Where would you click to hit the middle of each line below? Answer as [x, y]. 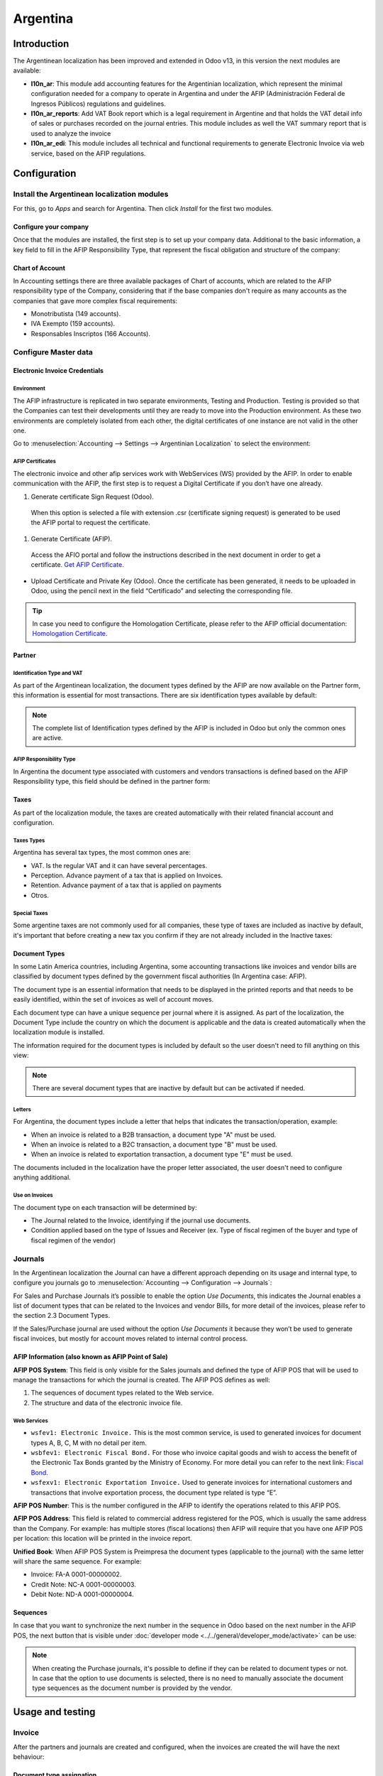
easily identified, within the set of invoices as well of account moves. [113, 1000]
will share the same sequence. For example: [77, 1561]
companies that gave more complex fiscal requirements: [95, 300]
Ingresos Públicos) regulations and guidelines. [98, 104]
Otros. [40, 895]
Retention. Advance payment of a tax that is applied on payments [126, 885]
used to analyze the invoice [71, 133]
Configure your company [51, 227]
